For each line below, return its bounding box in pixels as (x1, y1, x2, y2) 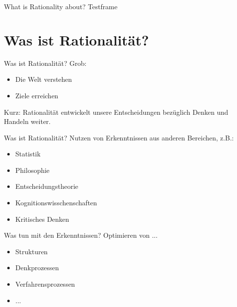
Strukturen (15, 246, 48, 256)
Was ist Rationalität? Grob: (4, 58, 87, 68)
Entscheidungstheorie (15, 181, 79, 191)
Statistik (15, 149, 41, 159)
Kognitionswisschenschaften (15, 198, 97, 208)
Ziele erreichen (15, 90, 59, 100)
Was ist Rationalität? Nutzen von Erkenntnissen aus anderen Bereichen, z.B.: (4, 132, 234, 142)
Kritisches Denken (15, 214, 69, 224)
